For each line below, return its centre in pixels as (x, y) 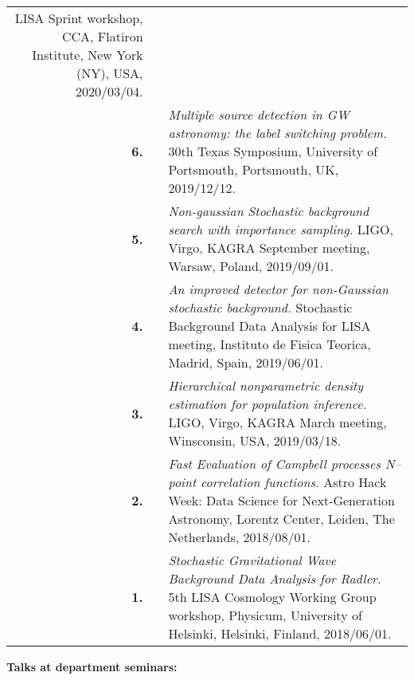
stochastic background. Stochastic (260, 307)
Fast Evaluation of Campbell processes (275, 464)
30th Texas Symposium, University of (273, 151)
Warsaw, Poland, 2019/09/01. (251, 266)
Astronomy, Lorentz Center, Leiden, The (281, 519)
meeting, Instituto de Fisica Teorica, (269, 344)
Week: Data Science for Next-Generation (281, 500)
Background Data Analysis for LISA (269, 326)
